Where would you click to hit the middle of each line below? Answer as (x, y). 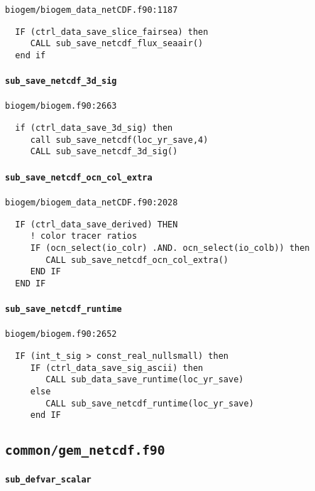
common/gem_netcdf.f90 (85, 450)
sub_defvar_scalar (48, 479)
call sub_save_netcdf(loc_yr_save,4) (119, 140)
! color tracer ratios (84, 236)
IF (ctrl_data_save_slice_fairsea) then (112, 32)
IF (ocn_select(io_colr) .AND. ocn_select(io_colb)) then (170, 248)
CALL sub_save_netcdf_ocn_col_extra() (137, 260)
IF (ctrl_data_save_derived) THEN (96, 224)
